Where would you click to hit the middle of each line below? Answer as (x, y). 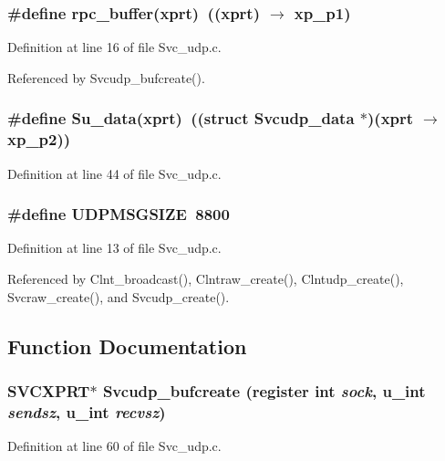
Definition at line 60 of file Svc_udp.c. (114, 446)
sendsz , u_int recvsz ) (87, 411)
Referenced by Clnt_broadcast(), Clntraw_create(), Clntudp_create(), (206, 278)
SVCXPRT (49, 390)
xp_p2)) (39, 139)
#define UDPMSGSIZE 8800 (119, 214)
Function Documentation (127, 346)
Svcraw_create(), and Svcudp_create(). (119, 296)
